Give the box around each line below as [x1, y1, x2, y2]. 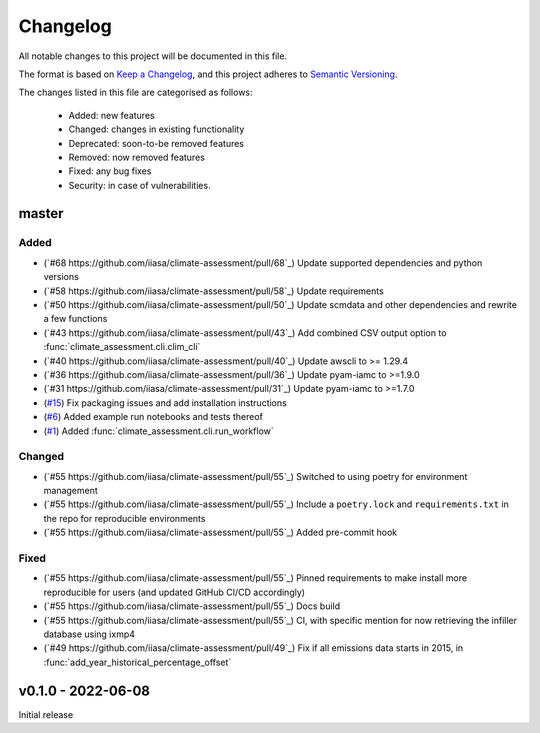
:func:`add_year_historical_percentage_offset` [43, 656, 232, 668]
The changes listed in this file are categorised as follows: [18, 86, 254, 99]
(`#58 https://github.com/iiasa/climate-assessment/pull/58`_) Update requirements [43, 285, 384, 297]
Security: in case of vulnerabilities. [68, 179, 211, 191]
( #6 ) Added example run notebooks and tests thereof [43, 411, 264, 423]
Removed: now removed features [68, 151, 205, 163]
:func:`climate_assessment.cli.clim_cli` [43, 341, 201, 353]
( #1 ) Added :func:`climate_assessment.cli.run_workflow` [43, 425, 274, 437]
